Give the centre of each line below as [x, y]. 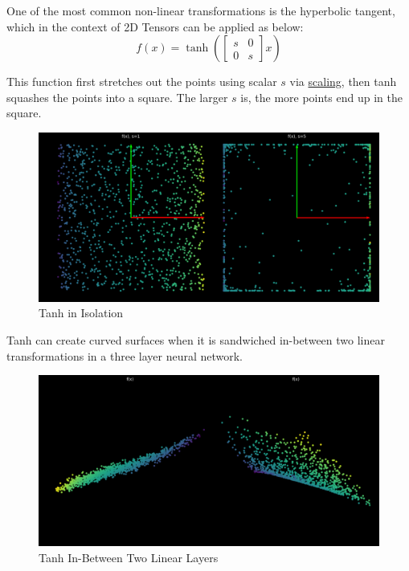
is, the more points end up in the [321, 97]
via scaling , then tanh [343, 82]
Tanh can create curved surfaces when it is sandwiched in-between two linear [196, 339]
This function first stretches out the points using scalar [142, 82]
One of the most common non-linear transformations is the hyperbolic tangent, [201, 10]
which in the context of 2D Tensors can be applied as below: [155, 26]
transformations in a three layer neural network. [125, 355]
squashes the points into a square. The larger [117, 97]
